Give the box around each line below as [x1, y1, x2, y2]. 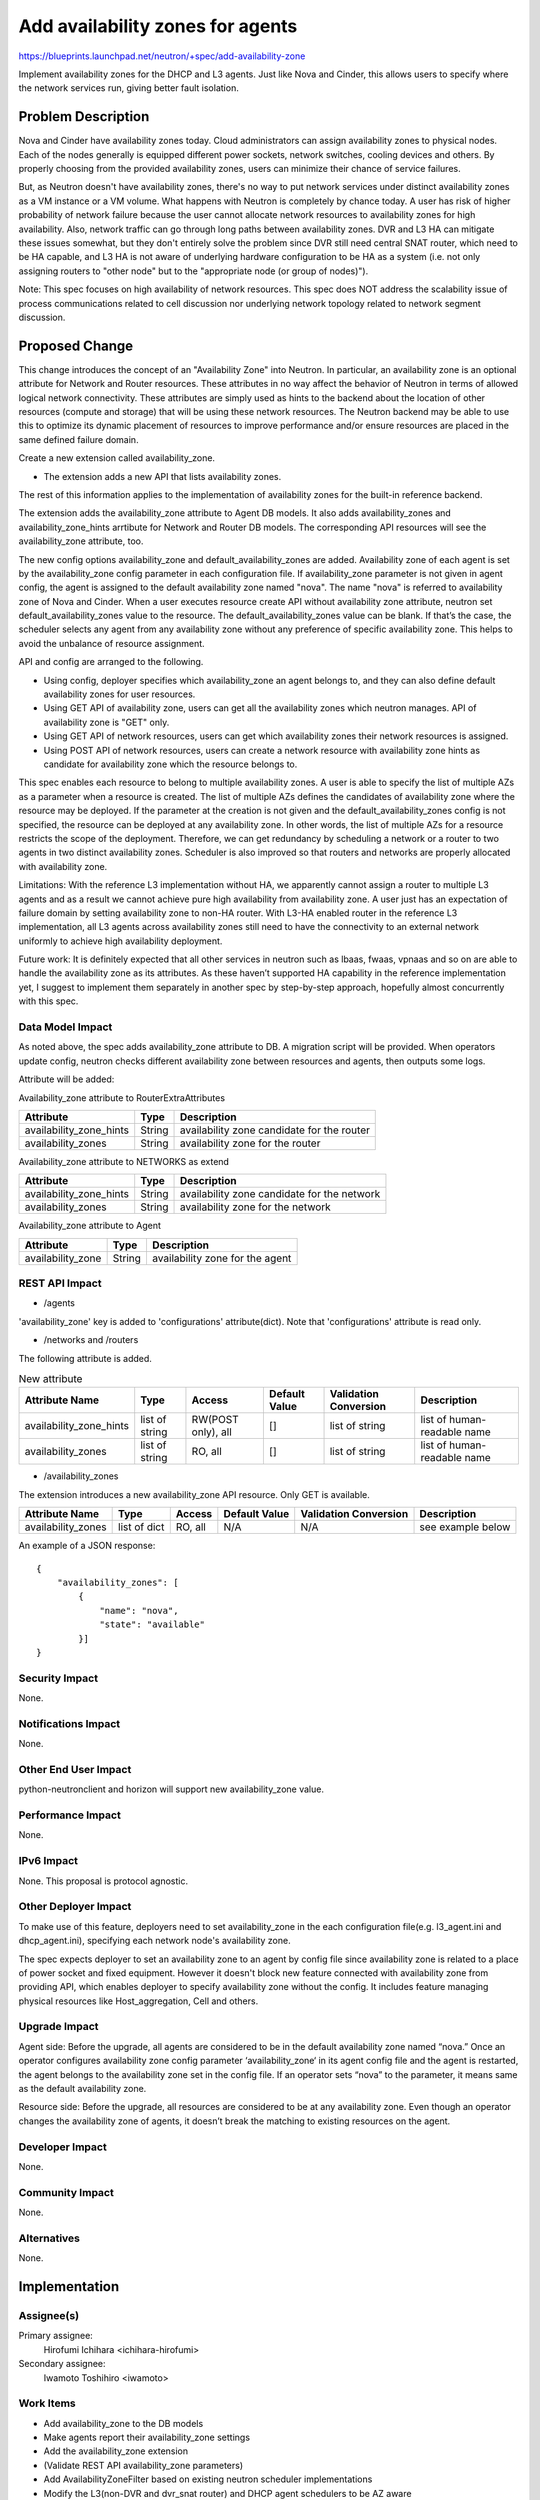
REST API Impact [18, 1276, 102, 1290]
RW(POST [191, 1413, 239, 1427]
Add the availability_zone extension [43, 2445, 189, 2457]
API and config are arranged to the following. [18, 656, 204, 668]
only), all [191, 1425, 232, 1439]
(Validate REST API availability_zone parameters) [43, 2459, 244, 2471]
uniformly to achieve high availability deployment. [18, 935, 223, 947]
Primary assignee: [18, 2330, 94, 2342]
